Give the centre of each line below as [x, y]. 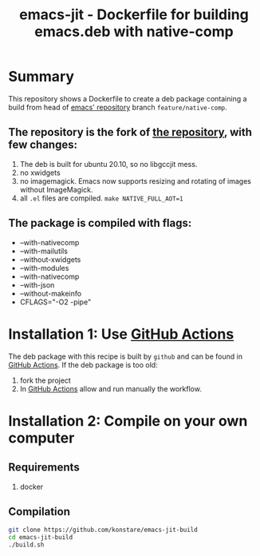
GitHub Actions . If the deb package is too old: [83, 364]
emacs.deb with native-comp [134, 32]
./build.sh [26, 545]
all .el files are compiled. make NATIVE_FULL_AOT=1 [101, 198]
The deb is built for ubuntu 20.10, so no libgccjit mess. [108, 164]
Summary [41, 77]
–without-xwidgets [50, 259]
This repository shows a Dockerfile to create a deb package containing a [128, 98]
